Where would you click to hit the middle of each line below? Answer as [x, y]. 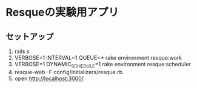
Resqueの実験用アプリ [62, 12]
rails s [22, 51]
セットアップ [30, 36]
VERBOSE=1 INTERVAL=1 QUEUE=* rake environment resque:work [98, 58]
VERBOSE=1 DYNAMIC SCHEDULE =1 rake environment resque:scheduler [103, 65]
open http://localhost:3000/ [49, 78]
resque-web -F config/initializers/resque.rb [68, 72]
